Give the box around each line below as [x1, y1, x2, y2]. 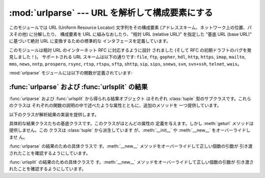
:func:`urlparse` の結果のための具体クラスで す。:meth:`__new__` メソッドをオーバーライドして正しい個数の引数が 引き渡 [9, 143, 253, 149]
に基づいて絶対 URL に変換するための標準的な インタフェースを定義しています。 [9, 38, 171, 44]
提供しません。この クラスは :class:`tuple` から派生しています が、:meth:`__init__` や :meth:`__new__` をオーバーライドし [9, 127, 251, 133]
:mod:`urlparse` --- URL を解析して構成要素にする [9, 7, 213, 18]
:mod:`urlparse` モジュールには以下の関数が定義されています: [9, 70, 132, 76]
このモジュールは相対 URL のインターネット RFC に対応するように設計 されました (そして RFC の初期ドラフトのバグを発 [9, 47, 252, 53]
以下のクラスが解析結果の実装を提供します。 [9, 111, 99, 117]
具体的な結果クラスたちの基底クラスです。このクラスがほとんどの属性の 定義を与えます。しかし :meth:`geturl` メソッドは [9, 120, 254, 126]
